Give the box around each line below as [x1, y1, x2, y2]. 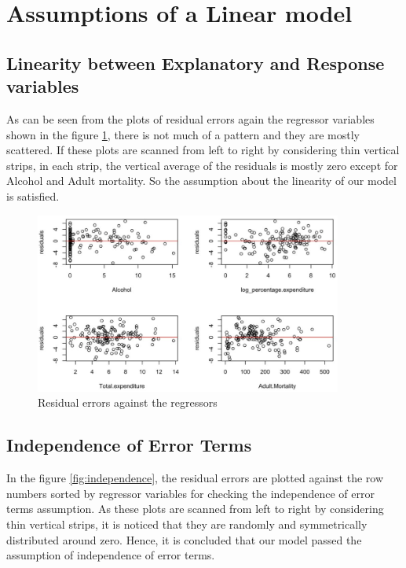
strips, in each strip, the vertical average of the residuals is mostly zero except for [6, 157, 398, 173]
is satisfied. [6, 187, 60, 204]
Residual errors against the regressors [38, 394, 218, 411]
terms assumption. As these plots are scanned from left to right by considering [6, 500, 384, 517]
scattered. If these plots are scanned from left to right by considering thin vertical [6, 142, 400, 158]
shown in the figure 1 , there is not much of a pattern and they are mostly [6, 126, 360, 142]
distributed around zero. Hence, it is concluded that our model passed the [6, 531, 362, 548]
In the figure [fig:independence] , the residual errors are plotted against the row [6, 470, 384, 486]
